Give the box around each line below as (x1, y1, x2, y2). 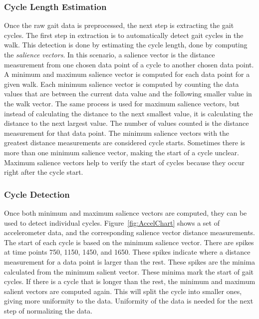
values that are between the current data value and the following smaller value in (4, 88, 252, 99)
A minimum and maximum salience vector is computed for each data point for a (4, 69, 250, 79)
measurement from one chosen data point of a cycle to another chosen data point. (4, 59, 254, 69)
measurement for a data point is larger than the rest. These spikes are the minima (4, 256, 256, 267)
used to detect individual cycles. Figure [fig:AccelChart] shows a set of (4, 217, 220, 228)
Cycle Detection (4, 188, 70, 200)
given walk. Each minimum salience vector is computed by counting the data (4, 78, 239, 89)
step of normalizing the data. (4, 305, 93, 316)
